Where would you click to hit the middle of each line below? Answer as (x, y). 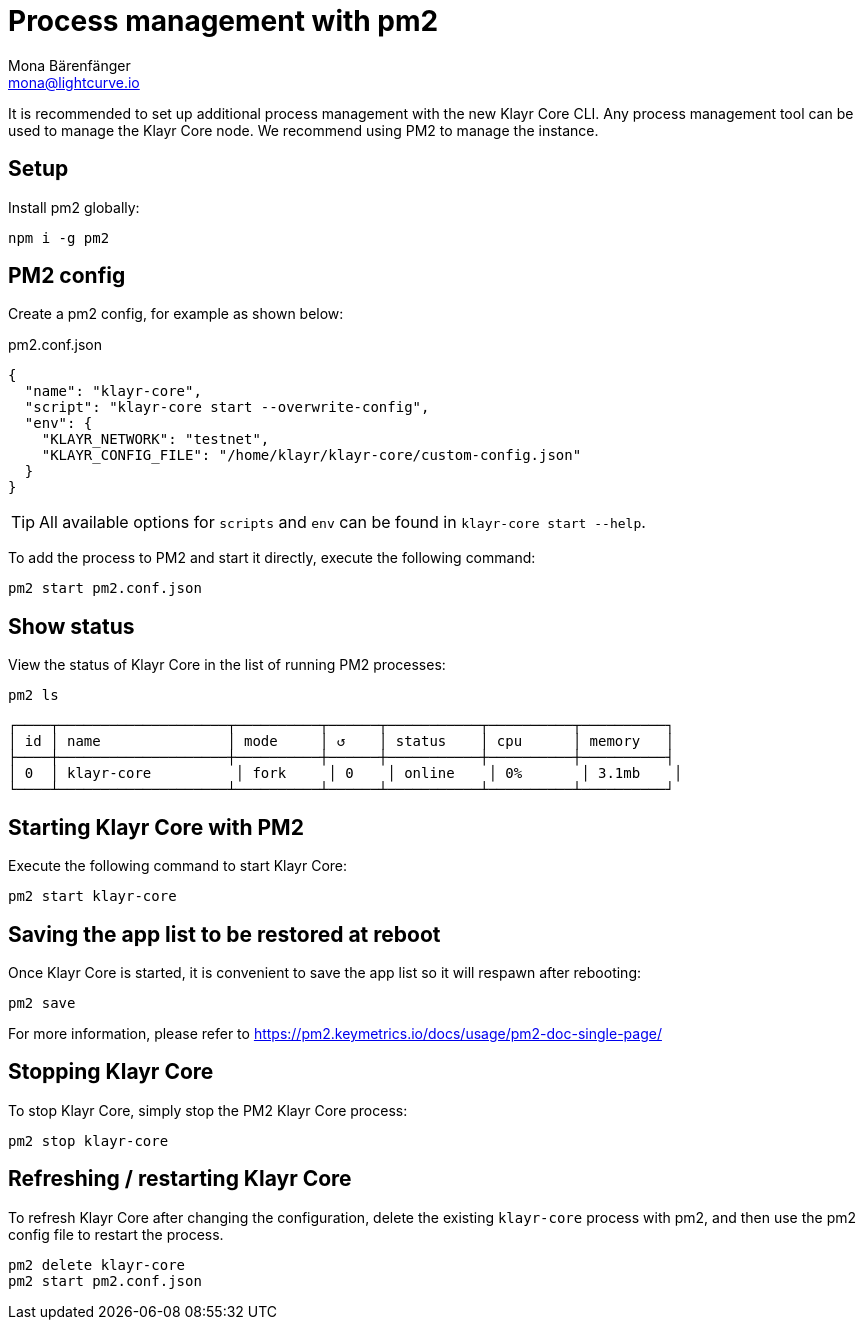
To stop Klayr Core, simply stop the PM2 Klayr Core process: (208, 1110)
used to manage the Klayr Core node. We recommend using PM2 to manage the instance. (303, 130)
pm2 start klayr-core (92, 896)
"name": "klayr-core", (113, 391)
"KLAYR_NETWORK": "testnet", (155, 439)
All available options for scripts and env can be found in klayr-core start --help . (342, 522)
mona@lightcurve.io (74, 82)
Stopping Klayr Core (111, 1072)
